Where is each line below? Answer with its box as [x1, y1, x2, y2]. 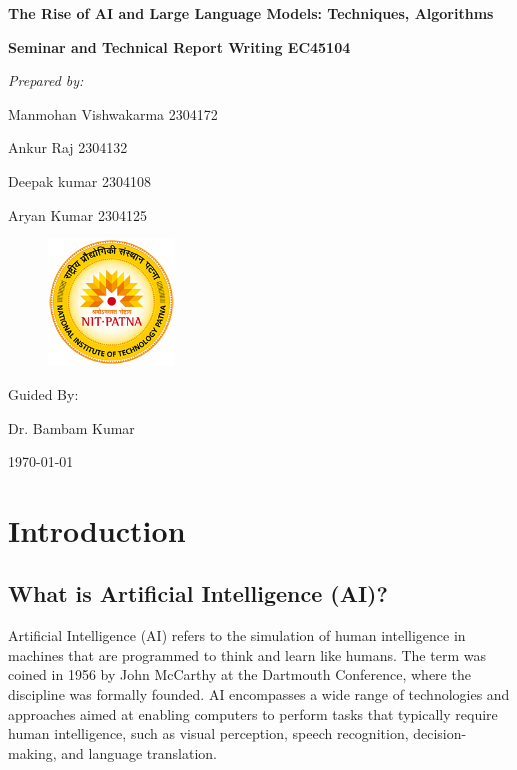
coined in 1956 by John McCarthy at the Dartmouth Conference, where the [8, 664, 471, 685]
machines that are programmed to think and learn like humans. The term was [8, 644, 486, 665]
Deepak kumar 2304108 [8, 170, 151, 191]
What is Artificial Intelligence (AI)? [8, 578, 388, 609]
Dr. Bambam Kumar [8, 417, 135, 438]
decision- [413, 723, 467, 744]
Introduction [8, 509, 186, 550]
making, [8, 742, 57, 763]
